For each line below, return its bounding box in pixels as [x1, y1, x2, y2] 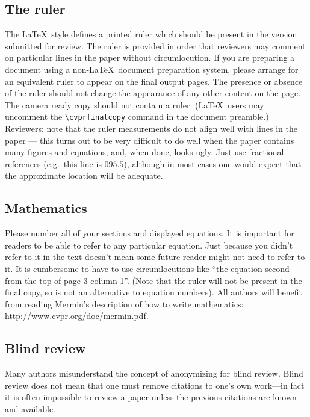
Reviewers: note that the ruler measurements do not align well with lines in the [5, 122, 297, 135]
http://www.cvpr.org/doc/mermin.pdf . [5, 309, 149, 322]
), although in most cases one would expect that [123, 157, 302, 170]
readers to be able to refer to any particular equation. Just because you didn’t [5, 238, 293, 251]
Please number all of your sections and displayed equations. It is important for [5, 227, 294, 239]
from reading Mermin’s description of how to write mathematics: [5, 297, 244, 310]
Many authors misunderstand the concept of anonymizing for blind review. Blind [5, 367, 303, 380]
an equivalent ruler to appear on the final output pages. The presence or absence [5, 75, 303, 87]
